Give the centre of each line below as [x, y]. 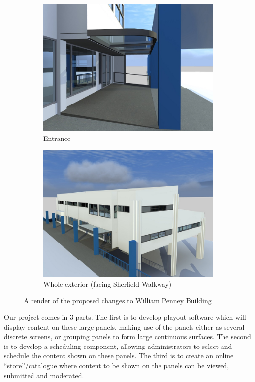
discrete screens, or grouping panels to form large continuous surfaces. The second [127, 336]
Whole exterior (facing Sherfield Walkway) [108, 284]
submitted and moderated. [44, 375]
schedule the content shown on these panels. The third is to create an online [119, 356]
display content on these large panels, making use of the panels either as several [124, 327]
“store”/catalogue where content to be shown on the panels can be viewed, [117, 365]
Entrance [57, 138]
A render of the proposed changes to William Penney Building [118, 300]
